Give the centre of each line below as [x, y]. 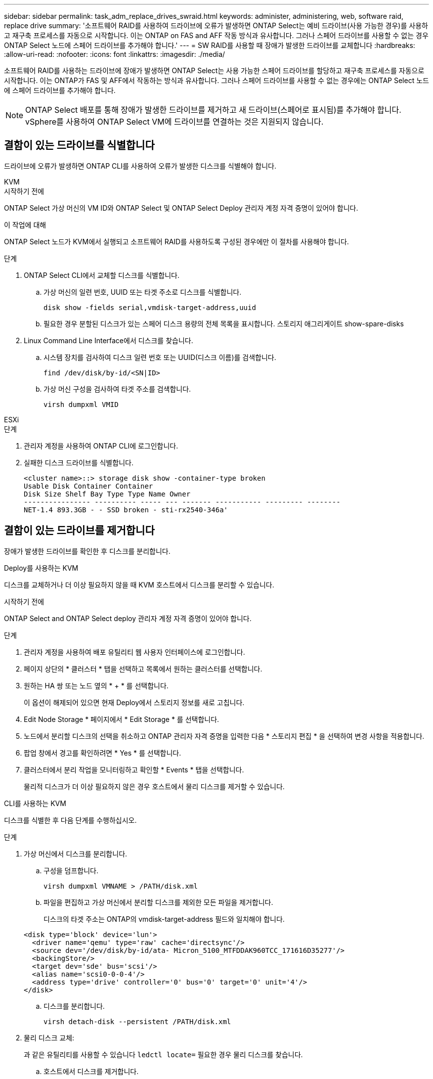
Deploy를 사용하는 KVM [41, 568]
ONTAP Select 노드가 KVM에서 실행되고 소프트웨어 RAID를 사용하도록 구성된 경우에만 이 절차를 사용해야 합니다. [176, 241]
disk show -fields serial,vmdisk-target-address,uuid [150, 307]
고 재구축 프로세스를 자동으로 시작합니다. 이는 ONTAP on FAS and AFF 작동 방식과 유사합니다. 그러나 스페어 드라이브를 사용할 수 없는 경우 [216, 35]
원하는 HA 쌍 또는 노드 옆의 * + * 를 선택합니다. [96, 685]
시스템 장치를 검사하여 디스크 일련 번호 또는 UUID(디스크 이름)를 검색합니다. [160, 357]
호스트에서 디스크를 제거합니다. [91, 1071]
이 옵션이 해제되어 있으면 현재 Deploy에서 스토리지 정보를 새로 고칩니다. [134, 702]
